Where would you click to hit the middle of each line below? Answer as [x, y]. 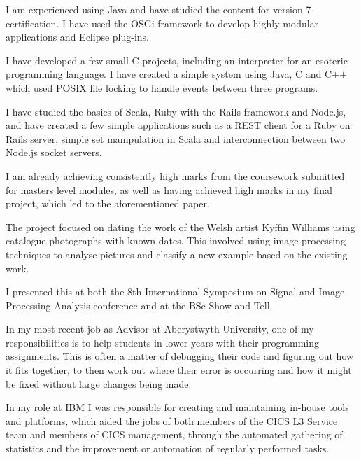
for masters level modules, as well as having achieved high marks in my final [169, 189]
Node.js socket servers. [54, 152]
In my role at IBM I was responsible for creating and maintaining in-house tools [177, 407]
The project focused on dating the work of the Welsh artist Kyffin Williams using [180, 226]
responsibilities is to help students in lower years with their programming [162, 342]
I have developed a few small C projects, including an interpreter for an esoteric [177, 60]
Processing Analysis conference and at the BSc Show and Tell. [139, 305]
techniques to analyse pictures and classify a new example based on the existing [177, 254]
